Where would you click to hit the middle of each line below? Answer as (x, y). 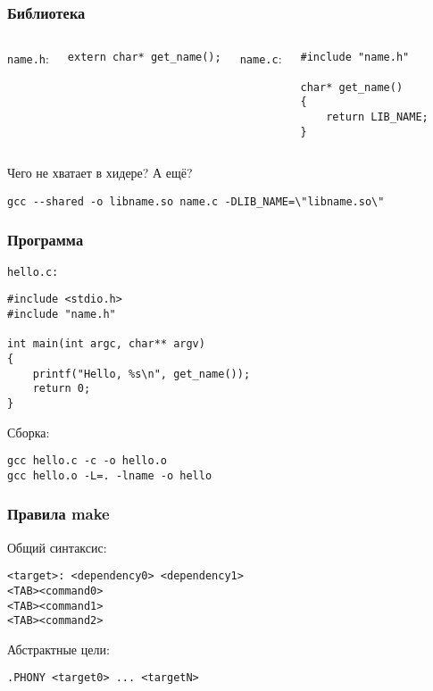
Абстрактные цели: (58, 649)
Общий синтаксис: (57, 547)
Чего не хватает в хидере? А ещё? (100, 173)
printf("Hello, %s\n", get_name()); (142, 374)
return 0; (62, 389)
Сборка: (29, 432)
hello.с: (33, 272)
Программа (46, 240)
